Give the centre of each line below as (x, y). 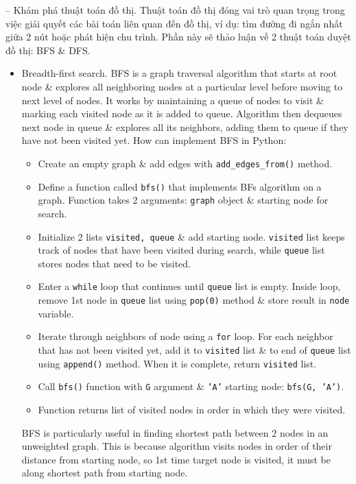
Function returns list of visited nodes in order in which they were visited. (192, 409)
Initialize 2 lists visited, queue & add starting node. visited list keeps (191, 236)
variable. (56, 313)
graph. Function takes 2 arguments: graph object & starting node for (183, 200)
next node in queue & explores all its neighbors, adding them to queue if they (185, 126)
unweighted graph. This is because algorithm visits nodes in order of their (177, 446)
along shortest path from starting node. (105, 473)
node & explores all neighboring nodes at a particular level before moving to (182, 86)
